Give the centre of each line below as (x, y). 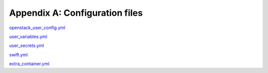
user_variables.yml (28, 36)
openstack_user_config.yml (37, 28)
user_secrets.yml (27, 46)
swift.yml (19, 55)
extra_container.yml (29, 64)
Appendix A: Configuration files (76, 13)
